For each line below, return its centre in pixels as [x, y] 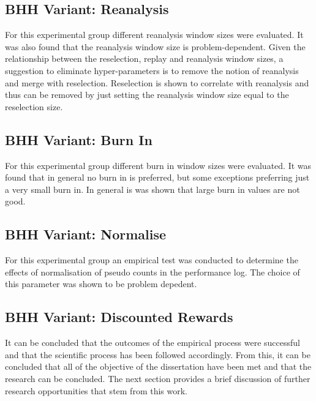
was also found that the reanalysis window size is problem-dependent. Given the [155, 46]
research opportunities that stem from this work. [96, 390]
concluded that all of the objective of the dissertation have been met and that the [158, 366]
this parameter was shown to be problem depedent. [101, 284]
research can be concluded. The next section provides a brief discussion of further [158, 378]
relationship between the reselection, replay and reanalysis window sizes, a [144, 58]
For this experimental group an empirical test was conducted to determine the [152, 260]
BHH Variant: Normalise [86, 234]
